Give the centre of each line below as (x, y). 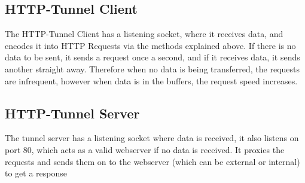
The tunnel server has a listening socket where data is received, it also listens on (152, 138)
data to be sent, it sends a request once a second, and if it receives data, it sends (152, 57)
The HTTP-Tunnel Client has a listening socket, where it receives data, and (144, 34)
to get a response (36, 173)
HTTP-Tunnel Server (72, 113)
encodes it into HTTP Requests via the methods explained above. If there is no (150, 45)
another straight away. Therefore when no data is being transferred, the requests (152, 68)
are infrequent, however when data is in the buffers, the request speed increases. (151, 80)
